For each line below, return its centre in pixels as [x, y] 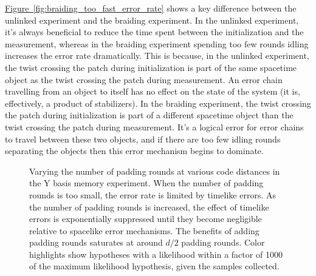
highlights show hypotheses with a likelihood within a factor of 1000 [156, 254]
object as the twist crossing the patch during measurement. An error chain [144, 79]
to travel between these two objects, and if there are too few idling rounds [143, 139]
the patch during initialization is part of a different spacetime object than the [149, 115]
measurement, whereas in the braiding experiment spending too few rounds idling [157, 43]
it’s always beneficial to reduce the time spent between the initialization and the [154, 32]
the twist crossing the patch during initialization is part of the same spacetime [151, 67]
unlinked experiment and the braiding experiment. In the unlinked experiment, [152, 20]
